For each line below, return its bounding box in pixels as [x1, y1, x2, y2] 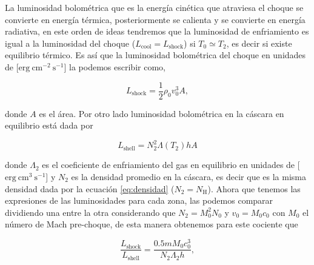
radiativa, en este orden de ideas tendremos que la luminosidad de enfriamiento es [5, 25, 309, 38]
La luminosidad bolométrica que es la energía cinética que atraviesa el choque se [5, 1, 304, 13]
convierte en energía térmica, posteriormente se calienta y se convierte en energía [5, 13, 306, 25]
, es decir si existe [226, 36, 292, 49]
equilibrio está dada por [5, 119, 93, 132]
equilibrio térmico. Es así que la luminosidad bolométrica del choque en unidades [5, 49, 306, 61]
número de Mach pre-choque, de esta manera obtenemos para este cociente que [5, 218, 298, 230]
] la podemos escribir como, [64, 60, 165, 73]
